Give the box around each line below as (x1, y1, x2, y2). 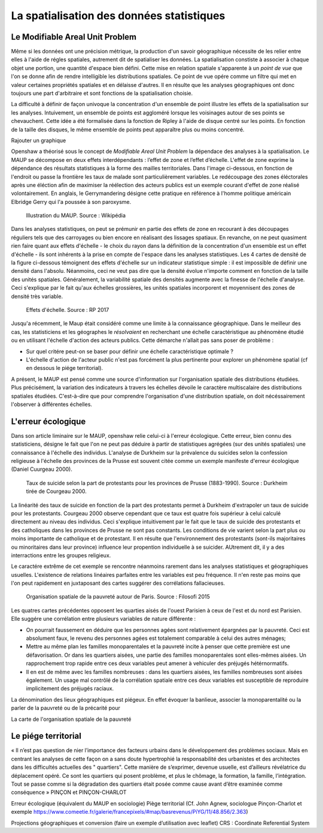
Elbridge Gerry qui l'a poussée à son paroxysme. (11, 198, 132, 205)
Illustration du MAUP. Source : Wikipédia (26, 212, 126, 219)
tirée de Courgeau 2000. (26, 488, 87, 495)
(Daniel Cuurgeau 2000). (11, 465, 73, 473)
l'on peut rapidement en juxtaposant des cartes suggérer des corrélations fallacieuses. (11, 579, 226, 587)
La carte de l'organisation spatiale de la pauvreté (11, 715, 132, 723)
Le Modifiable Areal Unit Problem (11, 32, 137, 42)
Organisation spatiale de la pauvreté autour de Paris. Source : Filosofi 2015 (26, 593, 211, 600)
